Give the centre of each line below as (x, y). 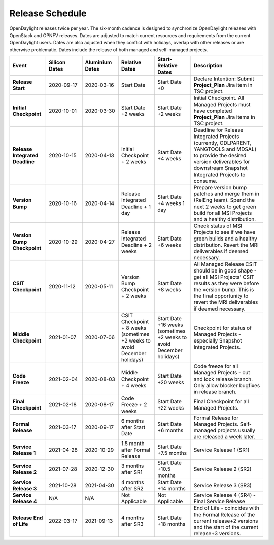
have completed (213, 111)
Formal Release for (216, 418)
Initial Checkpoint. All (219, 98)
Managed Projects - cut (222, 373)
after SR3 (132, 524)
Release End (28, 518)
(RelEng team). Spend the (224, 200)
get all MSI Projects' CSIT (224, 277)
